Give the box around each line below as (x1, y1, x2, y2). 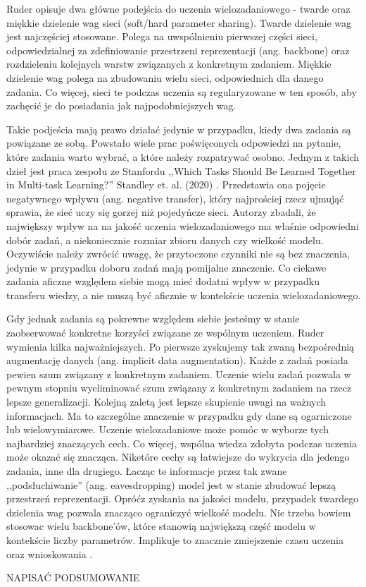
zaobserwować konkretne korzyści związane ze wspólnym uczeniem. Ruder (6, 325, 324, 340)
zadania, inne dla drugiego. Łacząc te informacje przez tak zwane (6, 464, 287, 478)
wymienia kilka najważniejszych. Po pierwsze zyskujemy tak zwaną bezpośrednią (6, 339, 355, 353)
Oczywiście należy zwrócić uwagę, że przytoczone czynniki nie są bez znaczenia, (6, 246, 350, 261)
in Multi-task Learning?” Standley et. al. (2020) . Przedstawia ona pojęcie (6, 177, 326, 192)
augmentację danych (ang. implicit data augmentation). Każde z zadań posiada (6, 353, 348, 368)
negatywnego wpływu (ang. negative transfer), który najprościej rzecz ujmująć (6, 190, 344, 205)
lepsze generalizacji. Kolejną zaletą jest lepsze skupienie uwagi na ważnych (6, 394, 327, 409)
